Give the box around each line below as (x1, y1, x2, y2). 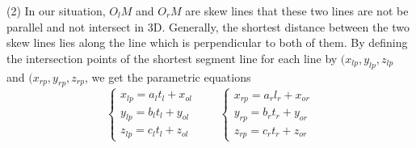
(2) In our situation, (6, 2, 106, 19)
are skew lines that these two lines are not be (185, 2, 409, 19)
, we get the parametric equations (84, 68, 251, 85)
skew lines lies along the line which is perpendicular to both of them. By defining (6, 34, 408, 51)
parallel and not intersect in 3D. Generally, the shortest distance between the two (6, 18, 410, 35)
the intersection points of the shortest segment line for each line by (6, 49, 338, 66)
